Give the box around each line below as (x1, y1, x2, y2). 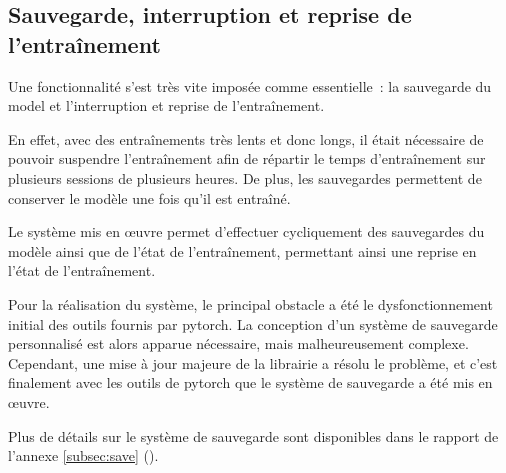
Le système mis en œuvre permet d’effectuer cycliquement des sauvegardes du (8, 221, 485, 242)
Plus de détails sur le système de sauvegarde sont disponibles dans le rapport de (8, 425, 499, 446)
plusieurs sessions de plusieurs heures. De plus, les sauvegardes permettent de (8, 167, 482, 188)
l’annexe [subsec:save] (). (8, 445, 159, 466)
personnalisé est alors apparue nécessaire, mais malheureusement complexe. (8, 333, 469, 354)
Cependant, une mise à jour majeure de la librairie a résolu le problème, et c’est (8, 352, 498, 373)
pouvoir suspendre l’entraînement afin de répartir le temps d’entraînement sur (8, 148, 486, 169)
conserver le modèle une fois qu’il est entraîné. (8, 187, 291, 208)
